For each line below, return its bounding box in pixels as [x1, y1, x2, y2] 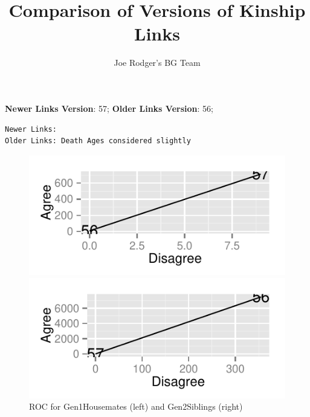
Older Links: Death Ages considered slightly [5, 137, 191, 146]
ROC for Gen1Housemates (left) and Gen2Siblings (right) [29, 400, 243, 413]
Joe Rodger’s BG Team [114, 56, 201, 69]
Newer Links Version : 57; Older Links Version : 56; [5, 102, 213, 114]
